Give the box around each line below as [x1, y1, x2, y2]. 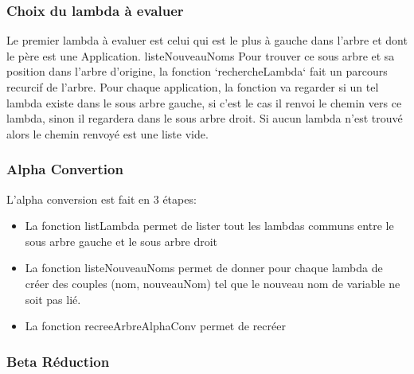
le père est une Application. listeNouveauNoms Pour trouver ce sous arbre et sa [6, 47, 395, 64]
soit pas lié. [25, 290, 81, 307]
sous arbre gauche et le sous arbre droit [25, 232, 218, 249]
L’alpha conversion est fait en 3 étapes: [6, 190, 197, 207]
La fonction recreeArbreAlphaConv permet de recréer [25, 318, 286, 334]
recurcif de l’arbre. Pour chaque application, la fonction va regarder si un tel [6, 79, 379, 95]
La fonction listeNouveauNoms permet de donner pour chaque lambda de [25, 259, 383, 276]
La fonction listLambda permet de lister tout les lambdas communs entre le [25, 217, 394, 234]
